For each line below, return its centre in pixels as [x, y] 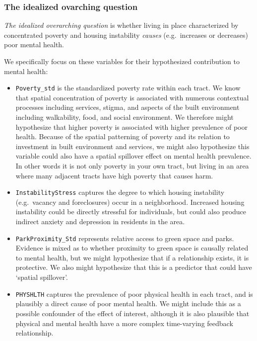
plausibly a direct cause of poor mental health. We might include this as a [128, 303]
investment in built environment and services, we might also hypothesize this [132, 146]
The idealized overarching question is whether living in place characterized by [121, 25]
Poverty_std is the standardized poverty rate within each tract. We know [128, 88]
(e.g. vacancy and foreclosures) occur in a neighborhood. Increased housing [130, 202]
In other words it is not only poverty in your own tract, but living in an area [132, 166]
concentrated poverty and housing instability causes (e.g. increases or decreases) [126, 35]
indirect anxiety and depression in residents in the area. [100, 221]
